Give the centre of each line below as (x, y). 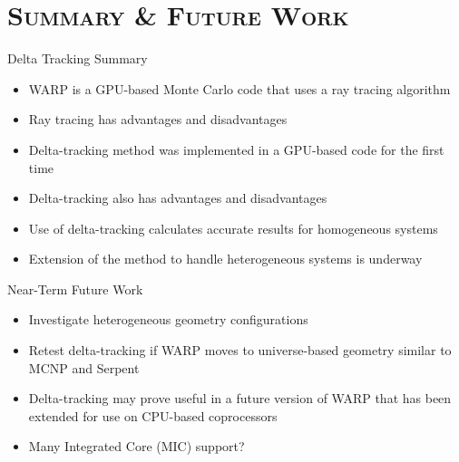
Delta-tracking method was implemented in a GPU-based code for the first (236, 149)
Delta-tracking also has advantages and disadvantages (178, 198)
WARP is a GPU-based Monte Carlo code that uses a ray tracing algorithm (239, 88)
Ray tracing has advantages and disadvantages (158, 119)
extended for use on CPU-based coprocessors (153, 415)
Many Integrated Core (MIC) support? (137, 446)
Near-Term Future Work (75, 289)
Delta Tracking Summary (78, 58)
